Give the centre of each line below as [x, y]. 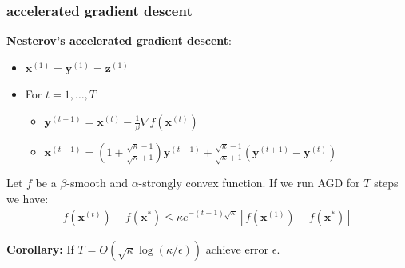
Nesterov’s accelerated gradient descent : [119, 40]
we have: [28, 198]
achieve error [237, 249]
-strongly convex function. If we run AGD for [249, 183]
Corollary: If [40, 249]
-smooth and [97, 183]
